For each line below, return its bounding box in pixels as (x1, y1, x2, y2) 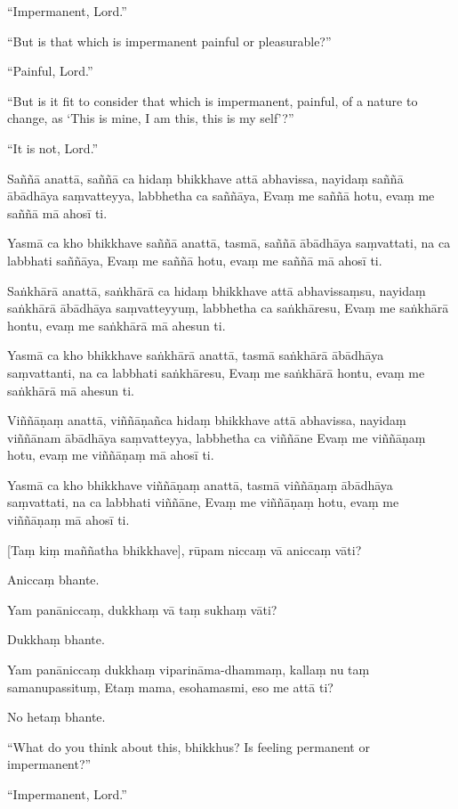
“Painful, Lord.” (7, 61, 93, 80)
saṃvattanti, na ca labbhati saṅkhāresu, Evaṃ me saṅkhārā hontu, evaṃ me (7, 363, 425, 381)
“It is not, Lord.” (7, 138, 99, 157)
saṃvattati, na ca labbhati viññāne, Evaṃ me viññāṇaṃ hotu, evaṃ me (7, 493, 399, 511)
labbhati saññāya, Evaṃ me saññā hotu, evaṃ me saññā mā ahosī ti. (7, 250, 382, 269)
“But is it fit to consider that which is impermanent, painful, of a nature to (7, 91, 418, 110)
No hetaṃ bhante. (7, 707, 106, 726)
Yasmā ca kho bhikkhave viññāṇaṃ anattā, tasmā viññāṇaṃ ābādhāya (7, 475, 393, 494)
